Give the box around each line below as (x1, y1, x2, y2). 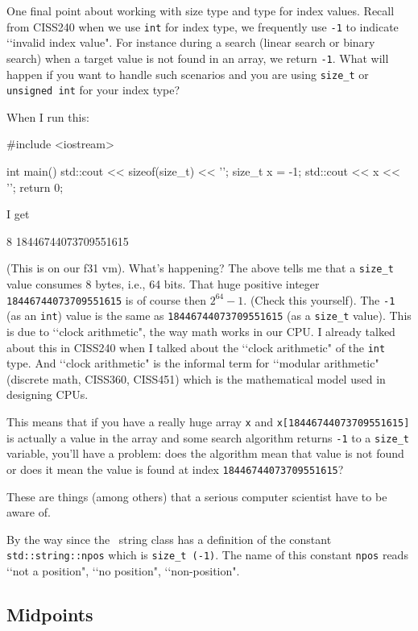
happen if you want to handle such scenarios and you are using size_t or (6, 65, 369, 82)
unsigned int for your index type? (6, 81, 180, 98)
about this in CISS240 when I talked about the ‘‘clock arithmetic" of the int (6, 338, 386, 355)
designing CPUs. (6, 386, 89, 403)
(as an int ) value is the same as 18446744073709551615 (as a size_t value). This (6, 307, 412, 324)
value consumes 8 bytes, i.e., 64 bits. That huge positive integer (6, 276, 320, 293)
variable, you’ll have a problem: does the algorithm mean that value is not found (6, 445, 404, 462)
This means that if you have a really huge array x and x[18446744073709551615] (6, 413, 410, 430)
